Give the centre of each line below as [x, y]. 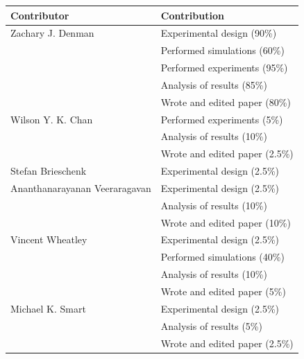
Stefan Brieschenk [49, 171]
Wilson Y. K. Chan [52, 119]
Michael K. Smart [48, 308]
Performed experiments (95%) [224, 68]
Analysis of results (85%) [214, 84]
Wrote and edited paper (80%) [226, 102]
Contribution [192, 15]
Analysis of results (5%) [211, 325]
